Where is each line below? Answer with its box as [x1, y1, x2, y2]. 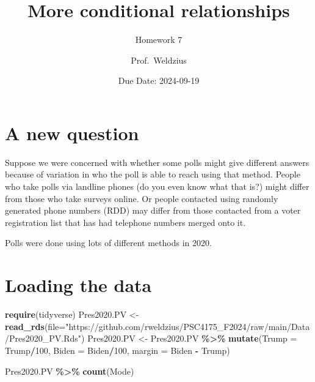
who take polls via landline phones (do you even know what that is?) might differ [5, 180, 310, 193]
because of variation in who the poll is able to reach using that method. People [5, 168, 300, 181]
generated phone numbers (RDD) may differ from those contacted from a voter [5, 204, 301, 217]
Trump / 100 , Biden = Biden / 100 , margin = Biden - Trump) [5, 343, 230, 356]
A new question [5, 120, 139, 145]
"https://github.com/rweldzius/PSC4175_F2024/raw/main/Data [65, 320, 310, 332]
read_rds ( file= [5, 320, 66, 332]
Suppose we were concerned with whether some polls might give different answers [5, 155, 310, 168]
